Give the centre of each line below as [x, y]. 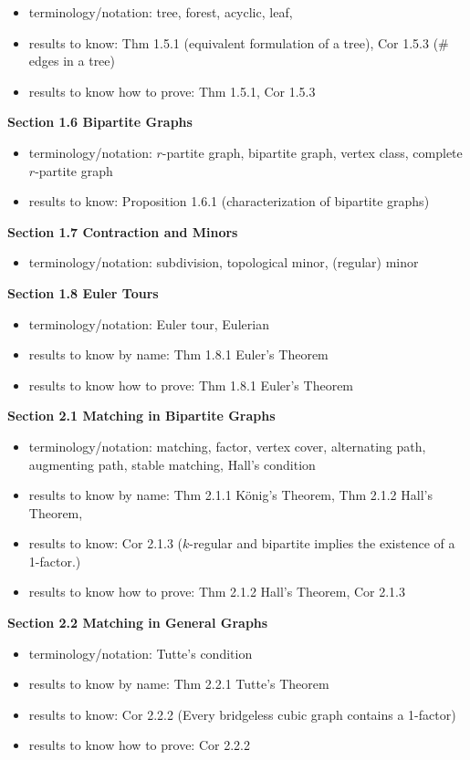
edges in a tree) [72, 61]
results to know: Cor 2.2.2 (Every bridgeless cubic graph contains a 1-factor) [242, 714]
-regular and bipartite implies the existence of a [322, 543]
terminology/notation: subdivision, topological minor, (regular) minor [224, 262]
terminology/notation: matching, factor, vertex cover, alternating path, [227, 446]
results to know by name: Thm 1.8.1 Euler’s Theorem [178, 354]
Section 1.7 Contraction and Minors [123, 231]
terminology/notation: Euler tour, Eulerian [149, 323]
